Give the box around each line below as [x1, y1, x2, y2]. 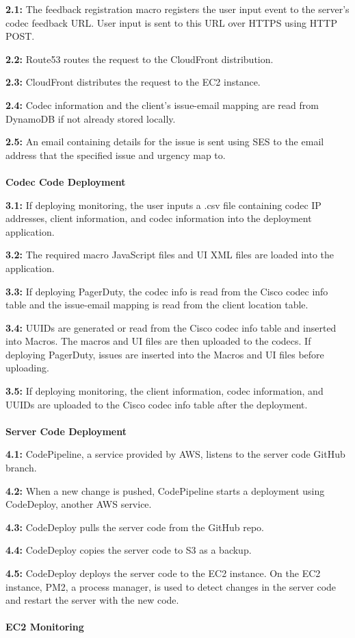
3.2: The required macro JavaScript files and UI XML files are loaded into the [5, 247, 334, 262]
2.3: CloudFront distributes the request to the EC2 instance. [5, 75, 261, 89]
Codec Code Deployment [5, 174, 126, 188]
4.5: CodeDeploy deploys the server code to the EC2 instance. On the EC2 [5, 566, 321, 580]
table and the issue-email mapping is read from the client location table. [5, 297, 308, 312]
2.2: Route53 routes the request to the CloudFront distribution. [5, 51, 274, 66]
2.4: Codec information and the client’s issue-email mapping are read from [5, 97, 319, 112]
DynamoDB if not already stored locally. [5, 111, 176, 125]
